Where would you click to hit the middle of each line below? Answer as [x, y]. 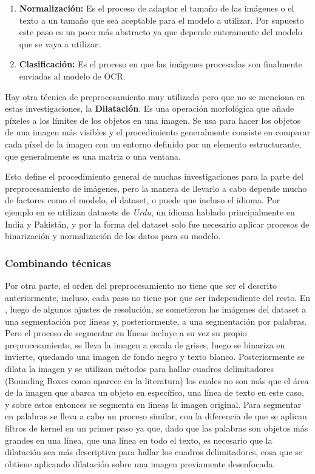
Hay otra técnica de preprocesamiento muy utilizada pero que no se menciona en [155, 96]
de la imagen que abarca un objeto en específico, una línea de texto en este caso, [154, 392]
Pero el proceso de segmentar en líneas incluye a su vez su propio [126, 333]
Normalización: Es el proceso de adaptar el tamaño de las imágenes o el [157, 8]
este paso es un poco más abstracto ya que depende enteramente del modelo [161, 32]
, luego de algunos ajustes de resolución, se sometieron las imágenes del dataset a [156, 309]
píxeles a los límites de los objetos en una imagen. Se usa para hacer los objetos [153, 120]
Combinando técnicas [58, 262]
